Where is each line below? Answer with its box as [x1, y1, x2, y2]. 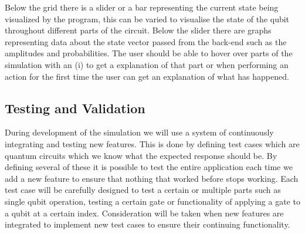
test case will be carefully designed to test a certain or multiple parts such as [5, 184, 281, 196]
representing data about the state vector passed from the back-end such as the [5, 35, 287, 48]
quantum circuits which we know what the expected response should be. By [5, 149, 277, 161]
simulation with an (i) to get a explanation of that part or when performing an [5, 58, 289, 70]
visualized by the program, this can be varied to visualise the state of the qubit [5, 12, 290, 25]
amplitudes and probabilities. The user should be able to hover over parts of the [5, 47, 293, 59]
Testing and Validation [5, 99, 145, 117]
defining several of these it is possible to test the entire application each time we [5, 161, 293, 173]
